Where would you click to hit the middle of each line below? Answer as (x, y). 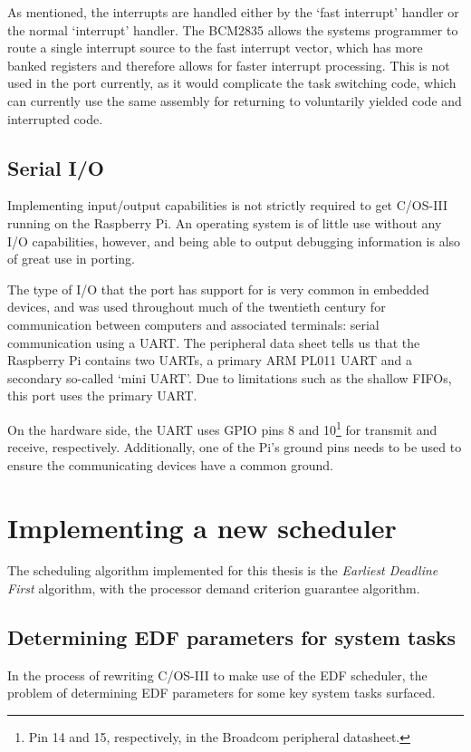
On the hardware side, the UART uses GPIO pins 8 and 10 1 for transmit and (222, 428)
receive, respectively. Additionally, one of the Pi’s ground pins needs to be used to (235, 447)
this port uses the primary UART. (102, 395)
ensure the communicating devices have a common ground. (170, 464)
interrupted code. (55, 118)
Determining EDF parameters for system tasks (231, 637)
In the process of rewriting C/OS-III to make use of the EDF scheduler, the (217, 675)
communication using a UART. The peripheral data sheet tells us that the (214, 342)
